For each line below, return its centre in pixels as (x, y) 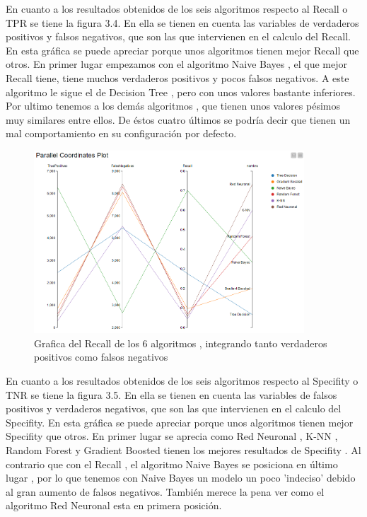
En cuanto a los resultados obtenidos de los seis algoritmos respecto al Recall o (177, 8)
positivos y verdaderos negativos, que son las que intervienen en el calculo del (174, 408)
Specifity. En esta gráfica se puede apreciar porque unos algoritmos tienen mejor (180, 422)
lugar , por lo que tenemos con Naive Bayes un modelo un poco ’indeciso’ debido (181, 478)
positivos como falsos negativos (101, 357)
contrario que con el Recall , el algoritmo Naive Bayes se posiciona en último (172, 464)
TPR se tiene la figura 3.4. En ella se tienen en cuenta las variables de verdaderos (182, 22)
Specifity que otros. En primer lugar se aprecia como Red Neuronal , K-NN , (172, 436)
